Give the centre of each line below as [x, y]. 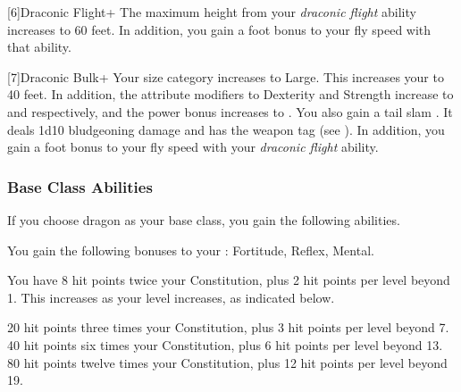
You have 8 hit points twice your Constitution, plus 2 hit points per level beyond [229, 280]
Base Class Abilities [80, 186]
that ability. [39, 47]
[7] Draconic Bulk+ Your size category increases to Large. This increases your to [226, 76]
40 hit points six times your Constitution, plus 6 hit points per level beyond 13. [225, 344]
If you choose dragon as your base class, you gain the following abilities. [204, 219]
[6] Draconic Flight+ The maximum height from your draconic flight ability [212, 12]
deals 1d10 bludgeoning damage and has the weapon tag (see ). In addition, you [226, 129]
